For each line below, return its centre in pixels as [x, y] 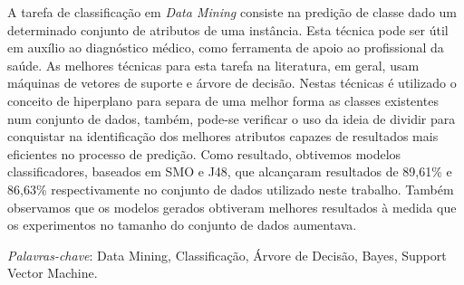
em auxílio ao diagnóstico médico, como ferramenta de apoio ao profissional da [226, 47]
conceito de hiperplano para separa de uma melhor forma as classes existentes [223, 100]
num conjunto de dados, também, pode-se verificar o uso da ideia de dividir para [232, 118]
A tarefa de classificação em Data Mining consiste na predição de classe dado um [232, 12]
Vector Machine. [53, 273]
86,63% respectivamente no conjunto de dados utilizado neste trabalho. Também [231, 189]
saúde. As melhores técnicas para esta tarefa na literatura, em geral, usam [213, 65]
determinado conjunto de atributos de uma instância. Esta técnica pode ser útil [228, 29]
